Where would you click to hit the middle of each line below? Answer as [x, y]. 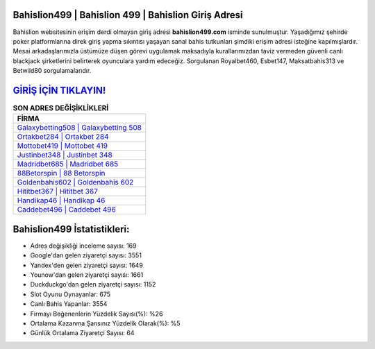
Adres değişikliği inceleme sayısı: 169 [83, 246]
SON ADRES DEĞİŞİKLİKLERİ [61, 108]
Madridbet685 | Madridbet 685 [68, 164]
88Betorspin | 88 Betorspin [61, 173]
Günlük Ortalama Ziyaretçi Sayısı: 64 [82, 333]
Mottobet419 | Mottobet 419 [62, 146]
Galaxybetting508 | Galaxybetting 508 [80, 128]
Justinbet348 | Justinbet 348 [65, 155]
